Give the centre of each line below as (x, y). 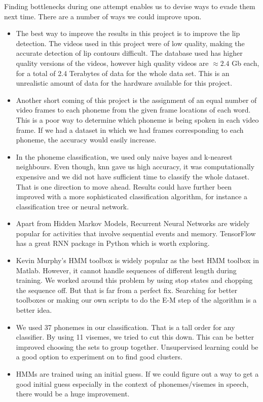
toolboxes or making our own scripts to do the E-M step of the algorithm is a (136, 300)
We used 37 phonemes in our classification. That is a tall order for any (125, 327)
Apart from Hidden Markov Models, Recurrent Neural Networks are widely (133, 223)
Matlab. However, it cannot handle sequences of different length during (126, 270)
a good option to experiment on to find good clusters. (99, 357)
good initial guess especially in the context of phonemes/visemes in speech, (132, 383)
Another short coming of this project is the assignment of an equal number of (136, 100)
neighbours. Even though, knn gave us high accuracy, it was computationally (135, 167)
